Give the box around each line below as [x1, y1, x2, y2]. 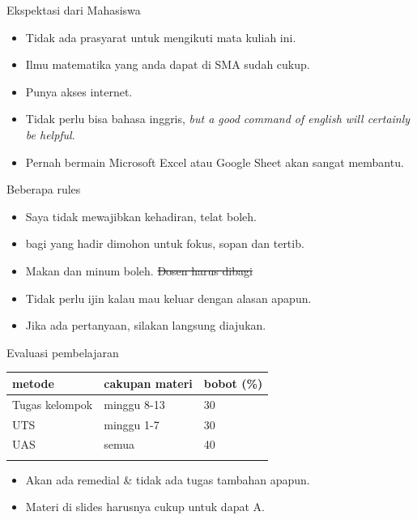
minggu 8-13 [104, 395, 165, 412]
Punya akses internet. [25, 83, 133, 100]
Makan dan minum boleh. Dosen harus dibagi [25, 262, 253, 279]
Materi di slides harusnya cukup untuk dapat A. [25, 498, 265, 515]
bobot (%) [203, 374, 263, 391]
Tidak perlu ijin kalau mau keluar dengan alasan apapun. [25, 289, 312, 306]
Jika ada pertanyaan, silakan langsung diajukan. [25, 317, 266, 334]
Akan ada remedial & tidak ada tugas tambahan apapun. [25, 471, 310, 488]
